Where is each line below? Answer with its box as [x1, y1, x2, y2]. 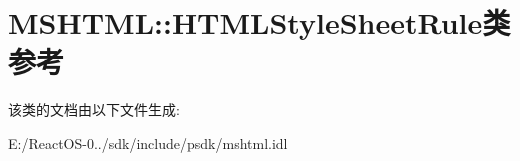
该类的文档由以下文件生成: [8, 99, 180, 120]
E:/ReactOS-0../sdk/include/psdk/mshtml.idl [8, 132, 288, 153]
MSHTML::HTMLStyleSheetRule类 [8, 2, 511, 43]
